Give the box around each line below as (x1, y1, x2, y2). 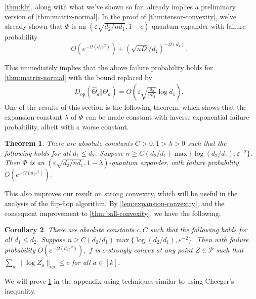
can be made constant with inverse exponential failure (85, 112, 249, 122)
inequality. (4, 285, 36, 296)
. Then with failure (192, 234, 249, 244)
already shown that (4, 21, 63, 31)
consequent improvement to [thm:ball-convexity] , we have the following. (4, 208, 221, 218)
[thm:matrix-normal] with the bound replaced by (4, 72, 152, 82)
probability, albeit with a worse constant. (4, 121, 129, 131)
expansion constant (4, 112, 62, 122)
